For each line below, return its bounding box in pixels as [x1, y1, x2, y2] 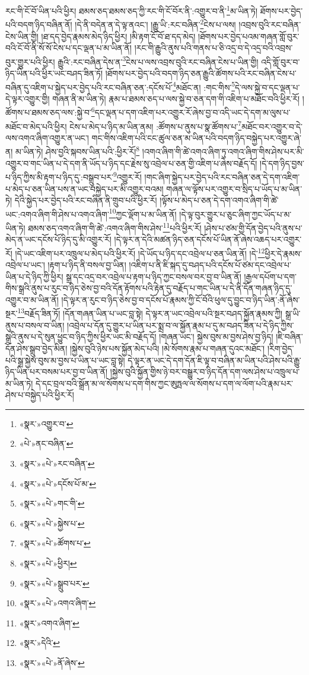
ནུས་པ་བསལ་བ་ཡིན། [5, 319, 65, 331]
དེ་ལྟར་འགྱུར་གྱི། [5, 92, 50, 104]
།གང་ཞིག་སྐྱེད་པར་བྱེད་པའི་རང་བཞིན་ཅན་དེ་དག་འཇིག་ [144, 170, 300, 183]
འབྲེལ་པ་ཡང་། [5, 259, 45, 271]
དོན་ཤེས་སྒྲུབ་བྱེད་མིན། [5, 342, 68, 354]
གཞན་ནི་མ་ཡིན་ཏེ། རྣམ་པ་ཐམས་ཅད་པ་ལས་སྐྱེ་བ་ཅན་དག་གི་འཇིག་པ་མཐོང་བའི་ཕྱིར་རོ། [52, 92, 300, 104]
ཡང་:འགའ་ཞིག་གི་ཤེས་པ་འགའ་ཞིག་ [5, 208, 109, 220]
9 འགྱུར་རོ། [113, 169, 142, 183]
